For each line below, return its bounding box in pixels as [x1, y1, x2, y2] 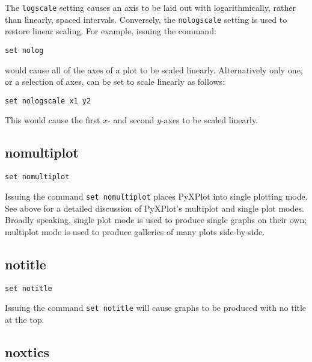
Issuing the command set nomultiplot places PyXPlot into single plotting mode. [5, 189, 308, 202]
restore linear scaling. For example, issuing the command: [5, 25, 216, 37]
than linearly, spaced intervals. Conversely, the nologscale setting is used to [5, 13, 287, 25]
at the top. [5, 313, 44, 325]
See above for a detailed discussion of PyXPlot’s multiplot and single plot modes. [5, 201, 304, 214]
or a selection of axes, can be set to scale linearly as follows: [5, 75, 225, 88]
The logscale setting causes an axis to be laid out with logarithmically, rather [5, 1, 296, 13]
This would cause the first [5, 114, 100, 126]
